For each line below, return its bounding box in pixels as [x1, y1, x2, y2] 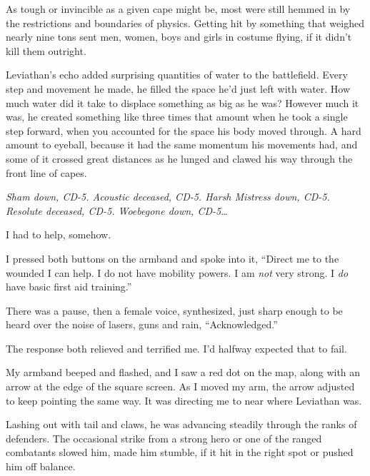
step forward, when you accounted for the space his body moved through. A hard [6, 123, 361, 138]
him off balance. [6, 459, 76, 474]
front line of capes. [6, 165, 87, 180]
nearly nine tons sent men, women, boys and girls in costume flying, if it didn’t [6, 29, 352, 44]
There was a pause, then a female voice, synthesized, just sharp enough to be [6, 303, 343, 318]
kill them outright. [6, 43, 86, 58]
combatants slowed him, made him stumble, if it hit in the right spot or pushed [6, 445, 354, 460]
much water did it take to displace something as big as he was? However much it [6, 95, 359, 110]
